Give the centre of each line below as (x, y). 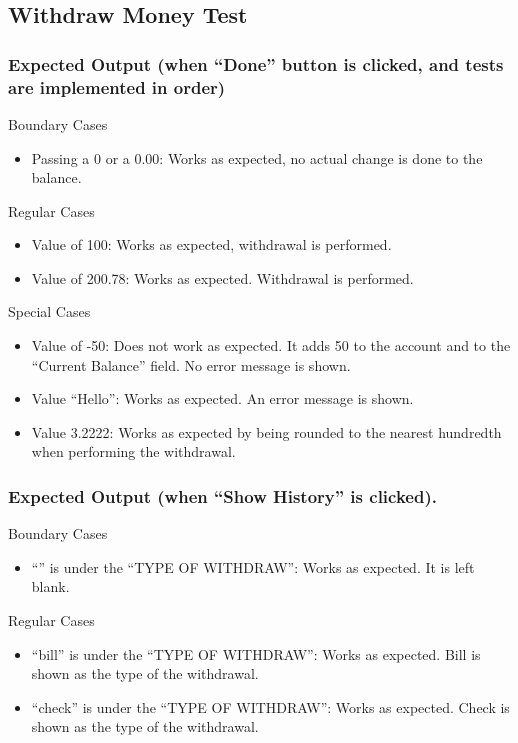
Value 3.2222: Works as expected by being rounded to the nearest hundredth (266, 431)
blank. (50, 586)
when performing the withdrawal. (133, 451)
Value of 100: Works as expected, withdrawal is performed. (211, 244)
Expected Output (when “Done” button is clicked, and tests (256, 63)
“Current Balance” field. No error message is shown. (191, 364)
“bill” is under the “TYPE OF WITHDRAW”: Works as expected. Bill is (256, 653)
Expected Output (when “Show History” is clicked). (222, 495)
